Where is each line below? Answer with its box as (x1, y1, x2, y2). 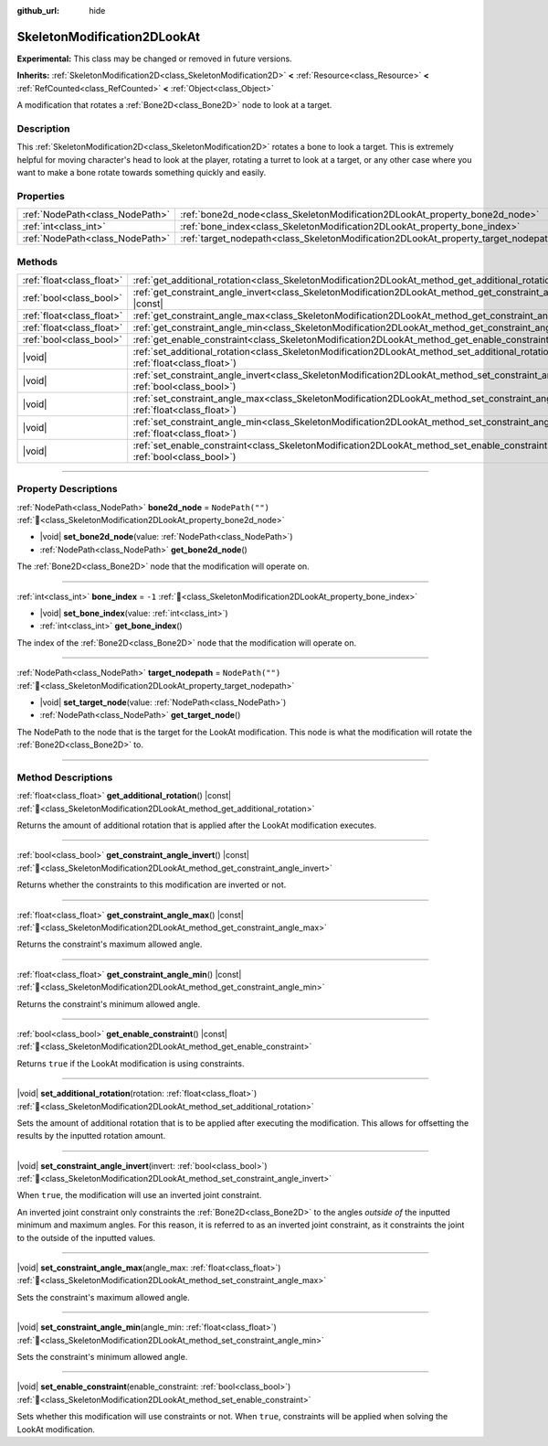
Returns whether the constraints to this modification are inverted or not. (16, 879, 287, 891)
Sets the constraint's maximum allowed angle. (16, 1291, 191, 1302)
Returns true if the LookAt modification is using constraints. (16, 1057, 245, 1069)
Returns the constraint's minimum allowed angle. (16, 998, 201, 1010)
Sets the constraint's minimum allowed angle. (16, 1351, 188, 1362)
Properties (16, 189, 66, 202)
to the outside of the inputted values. (16, 1232, 155, 1243)
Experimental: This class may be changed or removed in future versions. (16, 53, 292, 64)
